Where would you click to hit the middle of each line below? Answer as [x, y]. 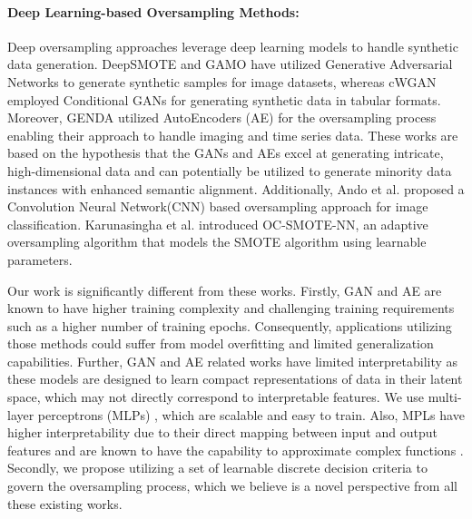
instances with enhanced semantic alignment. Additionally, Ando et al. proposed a [236, 188]
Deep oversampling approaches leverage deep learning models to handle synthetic [233, 46]
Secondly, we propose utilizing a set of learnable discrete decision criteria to [217, 468]
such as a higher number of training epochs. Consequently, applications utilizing [230, 325]
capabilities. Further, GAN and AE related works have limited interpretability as [233, 361]
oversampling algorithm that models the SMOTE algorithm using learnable [217, 242]
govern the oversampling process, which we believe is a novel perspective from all [232, 486]
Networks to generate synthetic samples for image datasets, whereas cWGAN [222, 81]
